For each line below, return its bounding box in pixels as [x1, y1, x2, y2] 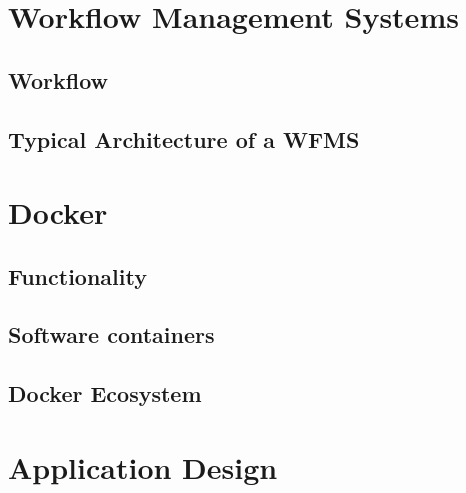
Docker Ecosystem [8, 378, 202, 409]
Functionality [8, 260, 147, 291]
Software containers [8, 319, 215, 350]
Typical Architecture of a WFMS [8, 123, 360, 154]
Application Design [8, 446, 278, 487]
